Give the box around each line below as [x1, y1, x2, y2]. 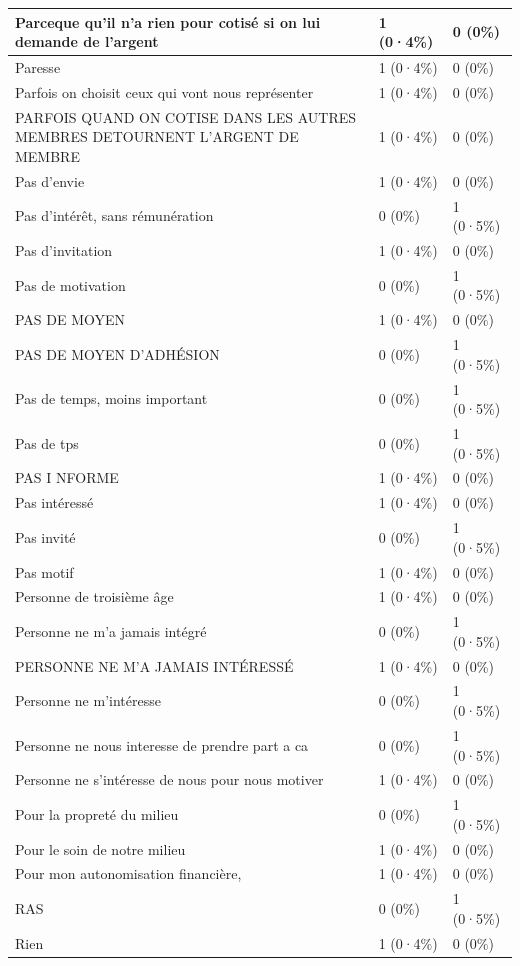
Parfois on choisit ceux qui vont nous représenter [15, 81, 314, 102]
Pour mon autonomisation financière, [15, 863, 242, 884]
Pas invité [15, 526, 76, 547]
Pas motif [15, 561, 74, 582]
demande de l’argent [15, 31, 159, 52]
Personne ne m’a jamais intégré [15, 620, 207, 641]
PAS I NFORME [15, 467, 119, 488]
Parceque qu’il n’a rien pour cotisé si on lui [15, 11, 321, 32]
